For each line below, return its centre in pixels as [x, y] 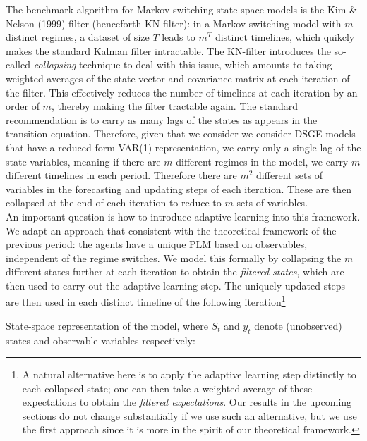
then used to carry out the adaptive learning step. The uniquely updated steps [176, 285]
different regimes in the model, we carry [262, 161]
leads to [179, 37]
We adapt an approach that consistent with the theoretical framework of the [171, 230]
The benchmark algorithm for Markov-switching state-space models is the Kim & [181, 9]
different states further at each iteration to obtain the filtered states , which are [175, 272]
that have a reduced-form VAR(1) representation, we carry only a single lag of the [183, 147]
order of [23, 106]
